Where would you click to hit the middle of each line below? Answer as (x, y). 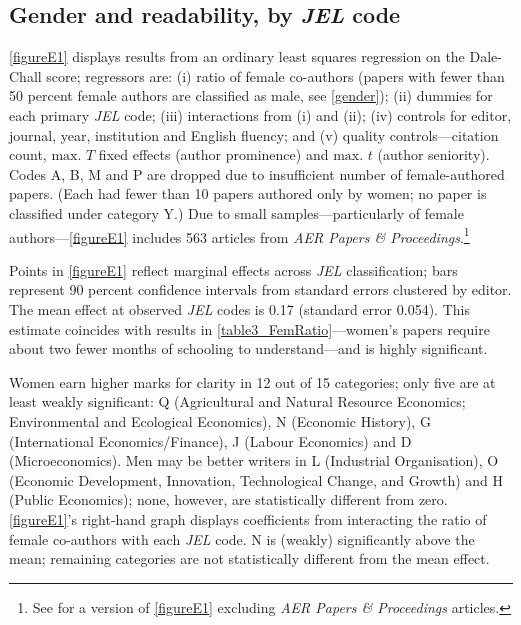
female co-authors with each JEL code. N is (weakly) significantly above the (242, 538)
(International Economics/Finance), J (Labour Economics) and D (210, 440)
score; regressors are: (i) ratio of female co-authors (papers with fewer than (275, 75)
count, (28, 154)
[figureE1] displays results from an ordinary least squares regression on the (237, 56)
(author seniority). (433, 154)
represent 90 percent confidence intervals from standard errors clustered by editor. (260, 289)
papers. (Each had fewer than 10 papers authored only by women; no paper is (248, 193)
